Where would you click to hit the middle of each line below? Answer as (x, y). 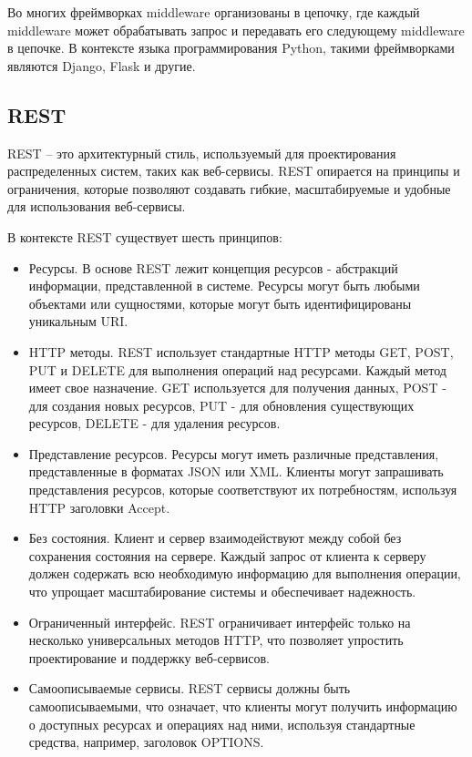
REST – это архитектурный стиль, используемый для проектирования (202, 153)
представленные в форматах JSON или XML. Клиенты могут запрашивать (236, 471)
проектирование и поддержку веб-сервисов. (149, 657)
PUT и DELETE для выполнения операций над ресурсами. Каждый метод (237, 369)
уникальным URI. (78, 321)
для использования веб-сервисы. (97, 206)
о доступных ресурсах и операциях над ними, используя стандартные (222, 724)
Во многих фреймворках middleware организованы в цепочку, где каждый (214, 12)
